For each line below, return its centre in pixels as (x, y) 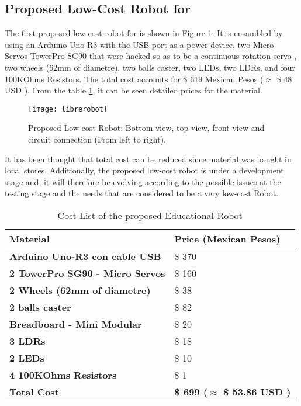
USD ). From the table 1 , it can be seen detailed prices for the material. (134, 90)
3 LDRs (27, 341)
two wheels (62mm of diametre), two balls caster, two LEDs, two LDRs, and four (150, 67)
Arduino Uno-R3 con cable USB (85, 256)
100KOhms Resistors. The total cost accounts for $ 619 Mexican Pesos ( (134, 79)
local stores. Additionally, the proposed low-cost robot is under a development (144, 170)
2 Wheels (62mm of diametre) (80, 290)
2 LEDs (27, 358)
